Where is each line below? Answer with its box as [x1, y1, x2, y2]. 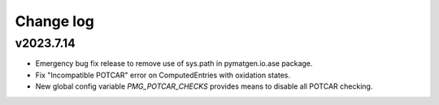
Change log [15, 12, 95, 30]
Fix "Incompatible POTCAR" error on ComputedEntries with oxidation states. [35, 70, 291, 80]
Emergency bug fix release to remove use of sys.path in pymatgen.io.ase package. [35, 59, 313, 68]
